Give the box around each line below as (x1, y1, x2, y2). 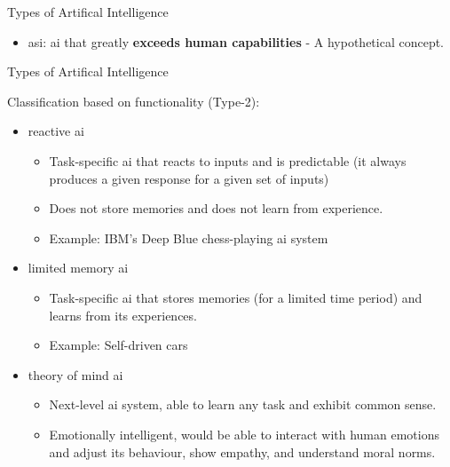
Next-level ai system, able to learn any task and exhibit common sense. (49, 395, 437, 414)
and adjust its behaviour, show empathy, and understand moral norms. (49, 442, 436, 461)
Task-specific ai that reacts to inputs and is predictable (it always (49, 151, 407, 170)
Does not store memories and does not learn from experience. (49, 199, 383, 218)
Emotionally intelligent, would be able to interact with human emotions (49, 424, 439, 443)
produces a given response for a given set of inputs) (49, 169, 329, 187)
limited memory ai (28, 258, 129, 277)
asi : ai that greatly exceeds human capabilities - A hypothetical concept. (28, 32, 445, 51)
